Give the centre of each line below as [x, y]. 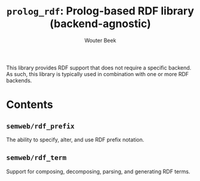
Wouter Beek [100, 40]
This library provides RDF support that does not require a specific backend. [99, 68]
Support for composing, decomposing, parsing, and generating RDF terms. [98, 171]
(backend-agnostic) [100, 24]
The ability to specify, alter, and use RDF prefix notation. [75, 140]
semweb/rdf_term [36, 158]
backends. [19, 80]
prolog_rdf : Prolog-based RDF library [100, 11]
